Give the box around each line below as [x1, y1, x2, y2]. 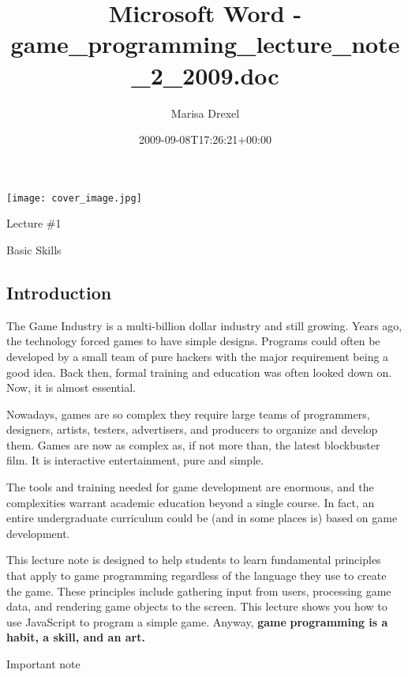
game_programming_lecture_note [10, 28, 400, 60]
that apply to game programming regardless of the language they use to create [6, 567, 387, 584]
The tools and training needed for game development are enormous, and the [6, 479, 374, 495]
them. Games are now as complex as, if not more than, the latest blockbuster [6, 436, 380, 453]
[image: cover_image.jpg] [6, 192, 142, 204]
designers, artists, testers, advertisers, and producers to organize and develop [6, 421, 378, 438]
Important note [6, 656, 80, 672]
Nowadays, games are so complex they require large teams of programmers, [6, 405, 370, 422]
